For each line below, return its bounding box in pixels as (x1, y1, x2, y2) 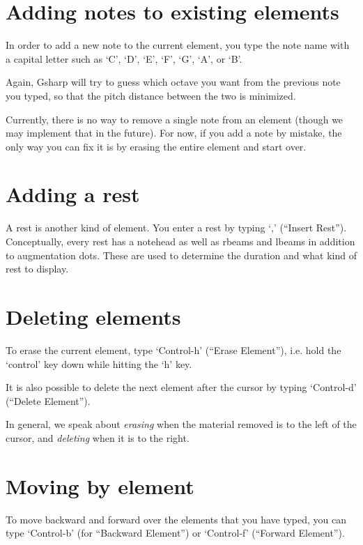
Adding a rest (6, 180, 140, 208)
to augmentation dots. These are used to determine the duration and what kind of (6, 247, 357, 262)
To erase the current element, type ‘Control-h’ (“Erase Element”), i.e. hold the (6, 342, 341, 357)
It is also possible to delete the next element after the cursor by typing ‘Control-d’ (6, 380, 357, 394)
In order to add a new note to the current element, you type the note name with (6, 38, 350, 52)
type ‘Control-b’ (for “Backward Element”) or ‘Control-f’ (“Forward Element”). (6, 525, 345, 540)
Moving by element (6, 471, 194, 500)
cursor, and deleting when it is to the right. (6, 430, 190, 445)
